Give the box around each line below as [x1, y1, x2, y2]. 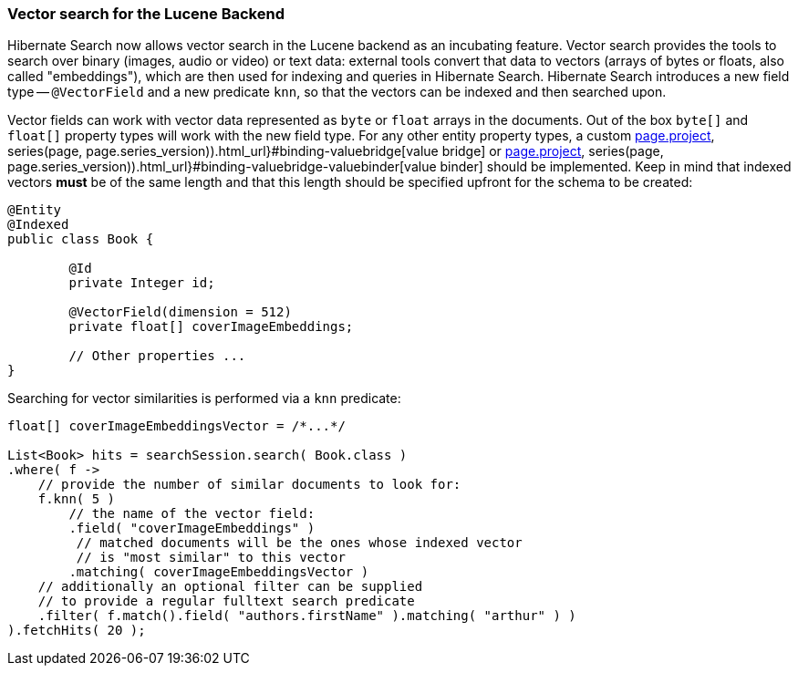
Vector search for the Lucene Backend [7, 5, 285, 23]
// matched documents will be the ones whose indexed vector [76, 535, 523, 551]
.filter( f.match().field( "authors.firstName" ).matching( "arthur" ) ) [37, 608, 576, 624]
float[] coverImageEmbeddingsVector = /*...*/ [7, 419, 346, 434]
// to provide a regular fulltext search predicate [37, 594, 415, 609]
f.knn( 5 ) [37, 492, 116, 507]
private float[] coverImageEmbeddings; [68, 319, 354, 335]
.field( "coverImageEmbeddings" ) [68, 521, 316, 536]
